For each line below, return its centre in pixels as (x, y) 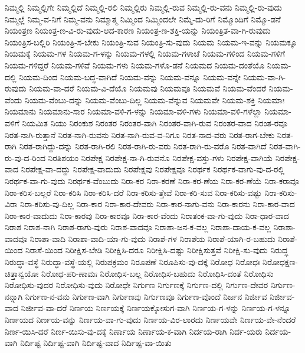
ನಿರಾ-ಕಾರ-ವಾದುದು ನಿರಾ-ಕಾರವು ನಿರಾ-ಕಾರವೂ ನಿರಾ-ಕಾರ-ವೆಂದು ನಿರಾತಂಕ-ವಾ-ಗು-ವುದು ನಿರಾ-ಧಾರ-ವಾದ (147, 215)
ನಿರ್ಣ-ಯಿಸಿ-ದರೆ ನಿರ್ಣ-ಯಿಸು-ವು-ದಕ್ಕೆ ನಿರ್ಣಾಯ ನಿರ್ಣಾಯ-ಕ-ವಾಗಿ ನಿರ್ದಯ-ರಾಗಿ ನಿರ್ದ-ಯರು (134, 331)
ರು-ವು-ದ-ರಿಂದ (25, 157)
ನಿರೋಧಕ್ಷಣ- (281, 262)
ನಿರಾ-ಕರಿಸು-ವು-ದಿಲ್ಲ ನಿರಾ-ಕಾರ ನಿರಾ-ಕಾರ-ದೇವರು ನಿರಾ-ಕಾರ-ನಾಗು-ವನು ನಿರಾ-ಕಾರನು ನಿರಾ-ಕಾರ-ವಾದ (158, 204)
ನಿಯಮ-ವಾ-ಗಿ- (265, 76)
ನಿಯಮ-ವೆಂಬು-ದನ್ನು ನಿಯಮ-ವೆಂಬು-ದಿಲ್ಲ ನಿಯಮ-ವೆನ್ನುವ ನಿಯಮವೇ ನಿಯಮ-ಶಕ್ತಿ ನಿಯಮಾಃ (155, 99)
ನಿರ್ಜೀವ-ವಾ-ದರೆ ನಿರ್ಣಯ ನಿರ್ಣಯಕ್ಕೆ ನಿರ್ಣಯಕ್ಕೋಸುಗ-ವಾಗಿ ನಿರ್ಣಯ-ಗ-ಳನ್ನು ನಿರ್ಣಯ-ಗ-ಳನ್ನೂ (156, 308)
